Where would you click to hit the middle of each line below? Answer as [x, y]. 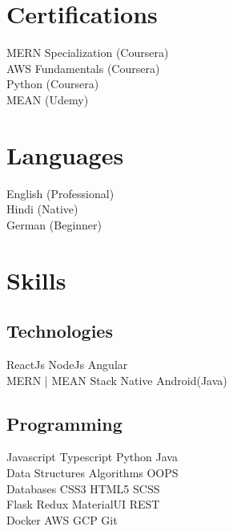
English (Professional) [60, 193]
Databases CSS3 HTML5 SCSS [83, 488]
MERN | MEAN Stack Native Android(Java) [117, 380]
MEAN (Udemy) [48, 99]
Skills [36, 280]
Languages [65, 154]
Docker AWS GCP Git [62, 519]
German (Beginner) [54, 224]
